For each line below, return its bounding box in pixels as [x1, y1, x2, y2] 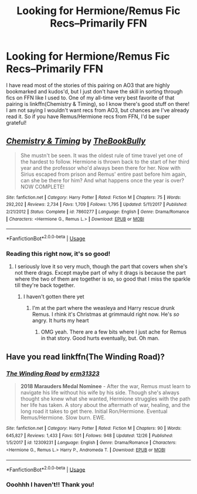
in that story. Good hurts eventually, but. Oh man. [40, 335, 159, 342]
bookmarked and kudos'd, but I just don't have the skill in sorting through [6, 88, 183, 95]
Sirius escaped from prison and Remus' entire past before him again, [20, 171, 187, 178]
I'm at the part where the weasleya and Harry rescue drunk [32, 305, 175, 312]
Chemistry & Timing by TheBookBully [6, 136, 146, 146]
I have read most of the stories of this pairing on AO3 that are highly [6, 81, 170, 89]
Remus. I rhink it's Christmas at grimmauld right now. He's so [32, 311, 180, 318]
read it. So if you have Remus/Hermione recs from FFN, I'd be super [6, 113, 170, 120]
